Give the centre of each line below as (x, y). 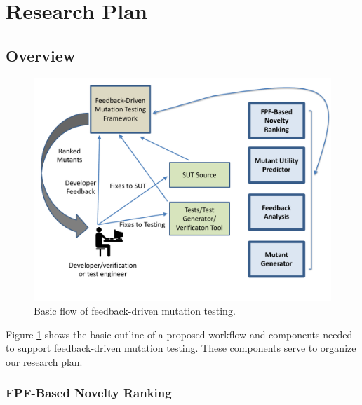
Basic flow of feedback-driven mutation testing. (135, 311)
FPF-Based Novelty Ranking (89, 393)
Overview (41, 55)
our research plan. (44, 361)
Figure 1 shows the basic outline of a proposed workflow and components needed (179, 334)
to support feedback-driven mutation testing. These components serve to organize (181, 348)
